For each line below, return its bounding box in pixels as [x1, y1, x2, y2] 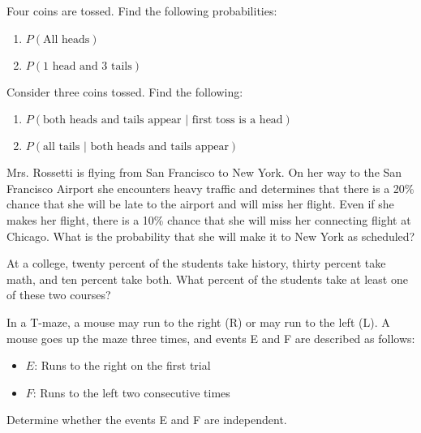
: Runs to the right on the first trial [34, 357, 211, 374]
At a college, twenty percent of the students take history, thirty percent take [6, 255, 386, 272]
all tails [43, 141, 80, 153]
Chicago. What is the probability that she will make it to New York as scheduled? [6, 227, 415, 244]
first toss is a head [191, 114, 283, 126]
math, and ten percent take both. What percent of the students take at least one [6, 270, 408, 287]
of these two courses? [6, 286, 111, 303]
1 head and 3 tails [43, 60, 132, 72]
